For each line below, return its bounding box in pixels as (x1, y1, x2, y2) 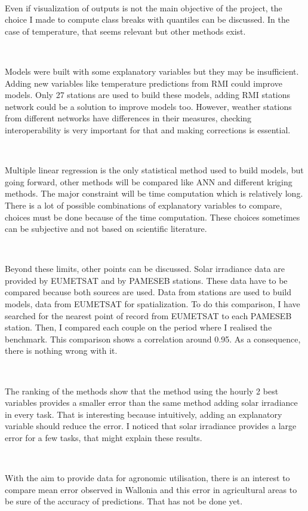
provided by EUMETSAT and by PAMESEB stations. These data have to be (5, 274, 288, 286)
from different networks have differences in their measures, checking (5, 112, 252, 124)
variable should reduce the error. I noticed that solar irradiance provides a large (5, 420, 297, 432)
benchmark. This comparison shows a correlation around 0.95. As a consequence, (5, 332, 301, 345)
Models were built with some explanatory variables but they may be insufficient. (5, 65, 299, 77)
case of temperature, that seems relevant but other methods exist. (5, 25, 246, 37)
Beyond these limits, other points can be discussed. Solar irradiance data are (5, 262, 285, 275)
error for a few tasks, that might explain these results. (5, 432, 202, 443)
